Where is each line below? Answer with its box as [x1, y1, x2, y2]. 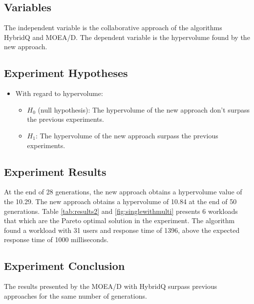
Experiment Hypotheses [4, 65, 128, 80]
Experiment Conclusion [4, 258, 125, 273]
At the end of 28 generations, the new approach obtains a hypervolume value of [4, 187, 242, 197]
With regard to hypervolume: [15, 88, 103, 98]
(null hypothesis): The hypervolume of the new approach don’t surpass [38, 104, 250, 114]
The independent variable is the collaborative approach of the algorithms [4, 22, 222, 33]
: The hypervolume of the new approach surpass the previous [35, 130, 218, 140]
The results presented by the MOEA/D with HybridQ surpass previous [4, 281, 217, 291]
